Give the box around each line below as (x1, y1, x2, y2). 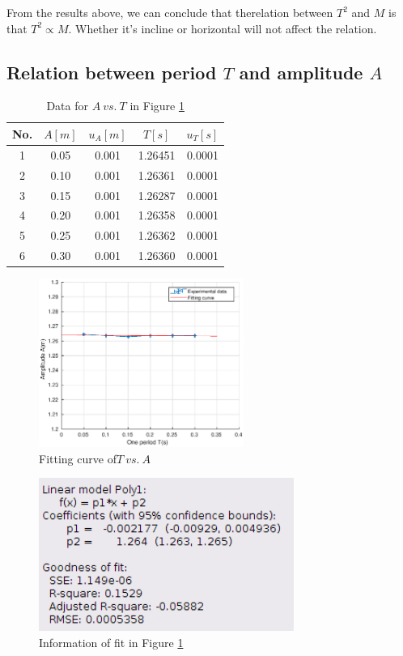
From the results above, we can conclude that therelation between (6, 4, 333, 20)
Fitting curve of (39, 449, 117, 466)
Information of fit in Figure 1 (39, 633, 184, 650)
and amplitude (239, 59, 363, 84)
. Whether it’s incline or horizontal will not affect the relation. (68, 19, 377, 36)
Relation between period (6, 59, 217, 84)
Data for (46, 97, 88, 114)
